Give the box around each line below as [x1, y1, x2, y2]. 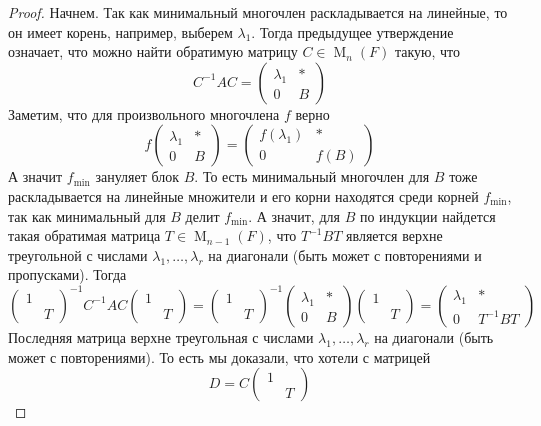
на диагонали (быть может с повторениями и [208, 244, 482, 265]
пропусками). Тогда [8, 264, 127, 285]
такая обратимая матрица [8, 225, 161, 246]
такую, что [394, 41, 461, 62]
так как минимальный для [8, 205, 166, 226]
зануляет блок [95, 166, 180, 187]
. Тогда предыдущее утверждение [251, 21, 454, 42]
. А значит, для [248, 205, 340, 226]
